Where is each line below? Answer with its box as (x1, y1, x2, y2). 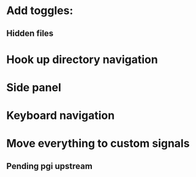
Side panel (6, 80, 61, 94)
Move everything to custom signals (6, 137, 190, 151)
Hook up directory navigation (6, 53, 158, 66)
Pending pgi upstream (6, 160, 93, 171)
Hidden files (6, 28, 54, 39)
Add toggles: (6, 4, 73, 18)
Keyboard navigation (6, 108, 115, 122)
